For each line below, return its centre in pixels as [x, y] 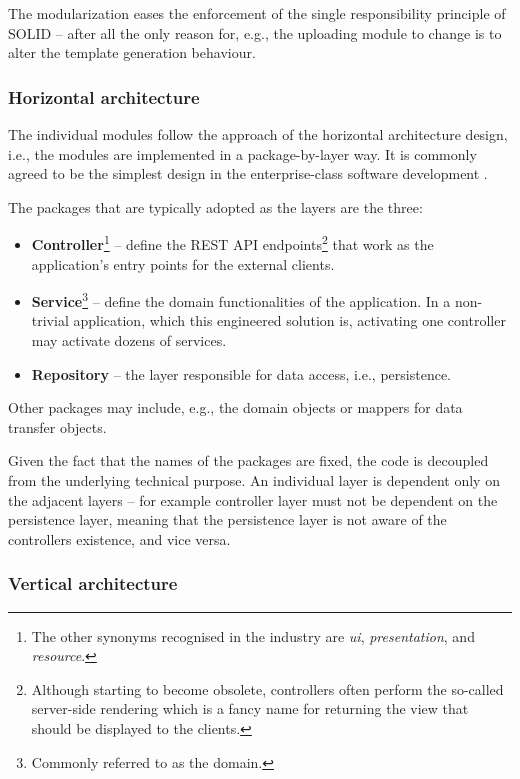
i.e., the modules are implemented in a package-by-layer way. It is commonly [242, 153]
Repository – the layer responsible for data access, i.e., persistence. [241, 373]
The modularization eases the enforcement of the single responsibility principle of [257, 13]
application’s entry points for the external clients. [183, 263]
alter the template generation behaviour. [132, 52]
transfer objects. [57, 426]
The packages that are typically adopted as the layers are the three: [215, 206]
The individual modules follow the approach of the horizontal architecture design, [258, 134]
